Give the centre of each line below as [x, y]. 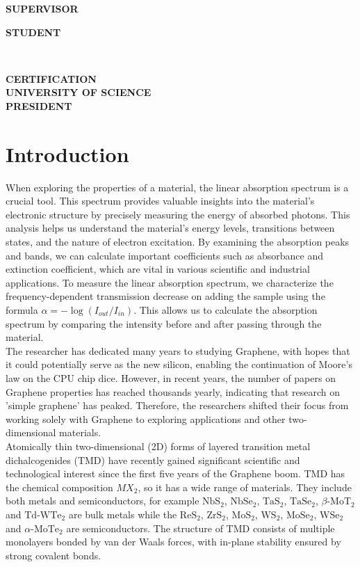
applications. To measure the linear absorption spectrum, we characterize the [170, 282]
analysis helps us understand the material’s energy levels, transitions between [170, 228]
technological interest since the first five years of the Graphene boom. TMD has [175, 473]
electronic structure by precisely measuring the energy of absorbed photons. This [178, 214]
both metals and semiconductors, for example [103, 501]
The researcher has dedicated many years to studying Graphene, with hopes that [178, 350]
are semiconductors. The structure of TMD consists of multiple [201, 528]
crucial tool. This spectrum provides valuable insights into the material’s [160, 201]
